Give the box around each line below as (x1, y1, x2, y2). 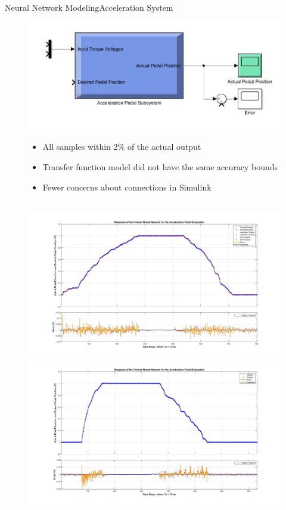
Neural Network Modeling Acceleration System (5, 1, 173, 13)
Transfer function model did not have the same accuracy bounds (42, 161, 278, 173)
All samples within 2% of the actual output (42, 140, 201, 153)
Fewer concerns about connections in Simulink (42, 180, 212, 193)
